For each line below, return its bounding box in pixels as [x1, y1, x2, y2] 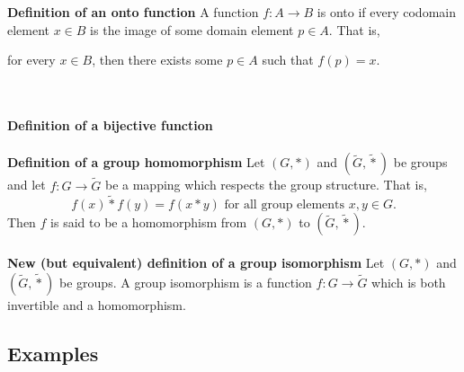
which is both [371, 272, 446, 291]
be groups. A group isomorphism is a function [59, 272, 312, 291]
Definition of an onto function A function [7, 3, 259, 22]
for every [7, 50, 56, 69]
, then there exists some [92, 50, 223, 69]
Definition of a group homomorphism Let [7, 153, 265, 172]
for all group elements [224, 199, 345, 212]
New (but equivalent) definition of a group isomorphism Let [7, 252, 385, 271]
